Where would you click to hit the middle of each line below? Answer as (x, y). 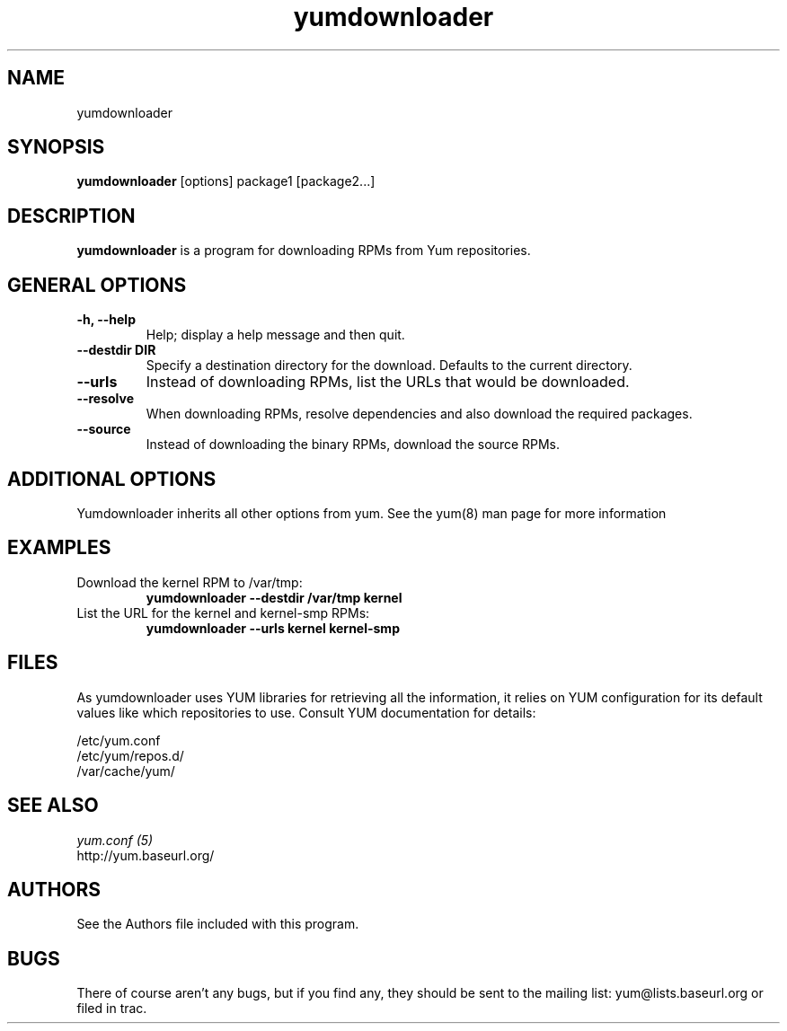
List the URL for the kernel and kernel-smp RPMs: (223, 612)
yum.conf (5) (115, 840)
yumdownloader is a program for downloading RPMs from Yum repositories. (304, 251)
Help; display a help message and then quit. (275, 335)
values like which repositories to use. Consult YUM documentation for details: (306, 712)
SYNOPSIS (56, 147)
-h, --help (106, 320)
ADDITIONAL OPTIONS (112, 479)
